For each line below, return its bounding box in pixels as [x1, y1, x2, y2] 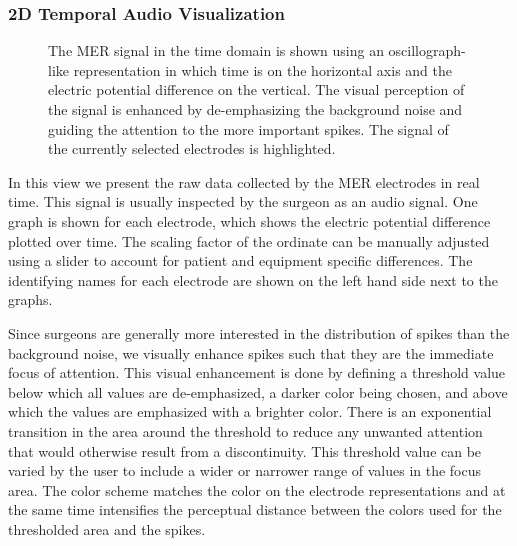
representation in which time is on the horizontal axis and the [73, 59, 453, 80]
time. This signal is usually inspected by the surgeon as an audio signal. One [8, 191, 478, 212]
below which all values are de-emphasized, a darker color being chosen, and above [8, 381, 508, 402]
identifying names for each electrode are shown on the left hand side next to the [8, 269, 498, 290]
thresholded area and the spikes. [8, 518, 206, 539]
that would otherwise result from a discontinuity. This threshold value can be [8, 440, 482, 461]
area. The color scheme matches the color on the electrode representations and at [8, 479, 506, 500]
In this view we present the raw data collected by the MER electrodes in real [8, 171, 480, 192]
